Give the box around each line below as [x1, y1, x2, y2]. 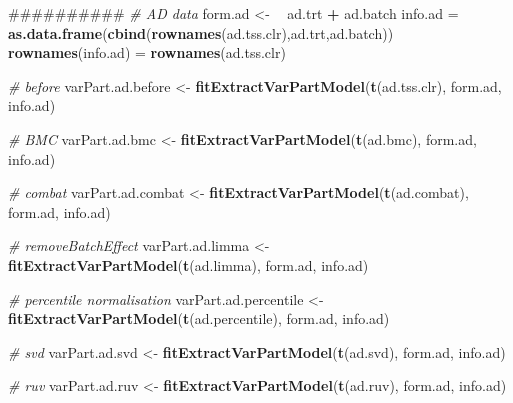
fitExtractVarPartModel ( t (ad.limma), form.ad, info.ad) [8, 254, 369, 275]
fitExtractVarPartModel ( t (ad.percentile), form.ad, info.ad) [8, 308, 390, 329]
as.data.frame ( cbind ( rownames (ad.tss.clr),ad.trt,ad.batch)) [8, 22, 394, 43]
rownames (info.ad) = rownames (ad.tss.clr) [8, 42, 286, 63]
